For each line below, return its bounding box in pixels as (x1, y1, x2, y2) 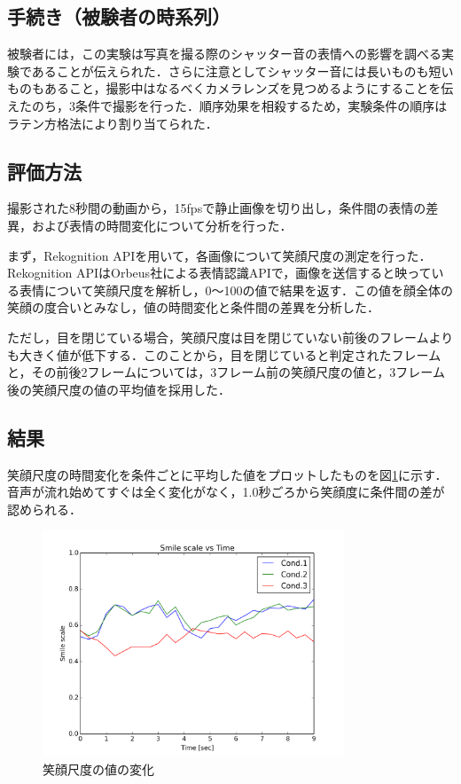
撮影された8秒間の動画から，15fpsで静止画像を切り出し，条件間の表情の (7, 199, 426, 217)
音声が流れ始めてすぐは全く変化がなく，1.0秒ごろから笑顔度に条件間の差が (7, 482, 445, 501)
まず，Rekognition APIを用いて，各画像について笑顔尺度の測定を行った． (7, 246, 432, 264)
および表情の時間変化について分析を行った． (31, 216, 293, 234)
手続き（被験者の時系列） (7, 3, 230, 30)
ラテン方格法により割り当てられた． (7, 114, 218, 132)
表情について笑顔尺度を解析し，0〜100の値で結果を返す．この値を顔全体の (19, 280, 454, 299)
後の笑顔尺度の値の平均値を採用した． (7, 380, 230, 398)
